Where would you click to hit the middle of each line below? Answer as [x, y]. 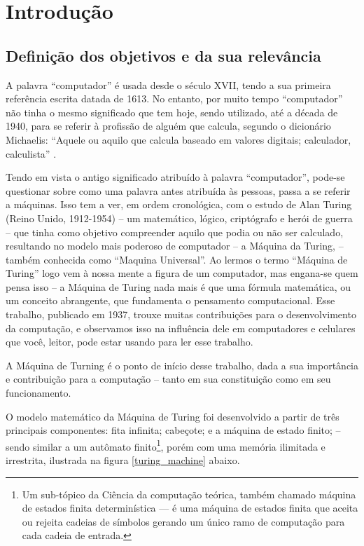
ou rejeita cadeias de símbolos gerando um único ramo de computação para [183, 521]
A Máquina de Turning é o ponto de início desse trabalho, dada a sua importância [182, 365]
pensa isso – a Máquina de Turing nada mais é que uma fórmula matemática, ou [178, 286]
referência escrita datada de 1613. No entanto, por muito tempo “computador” [174, 98]
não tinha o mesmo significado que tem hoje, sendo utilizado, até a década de [172, 112]
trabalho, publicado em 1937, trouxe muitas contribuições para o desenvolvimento [181, 314]
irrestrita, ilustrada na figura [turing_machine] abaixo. [123, 460]
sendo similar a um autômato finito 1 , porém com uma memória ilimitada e [166, 445]
